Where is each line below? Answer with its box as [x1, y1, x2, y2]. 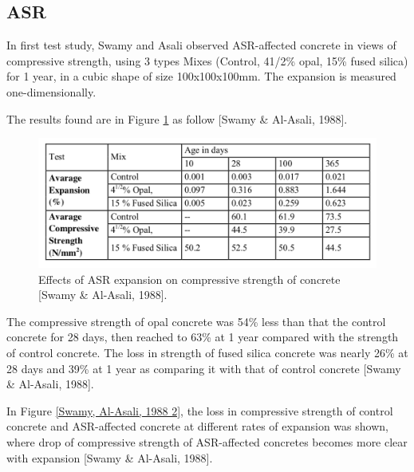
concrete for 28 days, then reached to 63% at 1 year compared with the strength [6, 328, 399, 345]
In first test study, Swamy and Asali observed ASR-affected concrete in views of [6, 37, 396, 53]
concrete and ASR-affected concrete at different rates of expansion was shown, [6, 418, 388, 435]
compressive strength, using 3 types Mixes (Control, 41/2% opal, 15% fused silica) [6, 52, 408, 69]
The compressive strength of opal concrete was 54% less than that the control [6, 313, 386, 329]
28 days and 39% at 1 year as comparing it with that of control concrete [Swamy [6, 360, 401, 376]
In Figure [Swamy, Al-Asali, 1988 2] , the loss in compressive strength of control [6, 402, 393, 419]
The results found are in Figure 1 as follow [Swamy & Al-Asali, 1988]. [6, 110, 348, 127]
